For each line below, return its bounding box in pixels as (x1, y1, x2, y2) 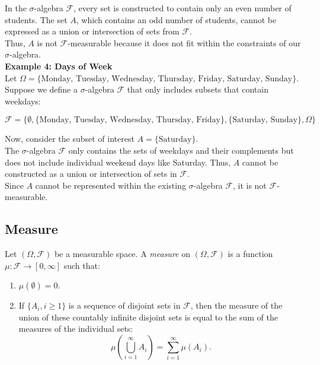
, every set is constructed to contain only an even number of (73, 2, 292, 14)
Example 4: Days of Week (5, 59, 113, 72)
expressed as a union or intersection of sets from (5, 25, 180, 37)
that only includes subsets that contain (127, 83, 268, 96)
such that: (63, 259, 100, 271)
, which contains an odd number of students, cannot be (76, 13, 277, 26)
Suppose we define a (5, 83, 78, 96)
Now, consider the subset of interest (5, 132, 135, 145)
